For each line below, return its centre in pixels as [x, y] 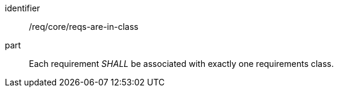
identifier [23, 8]
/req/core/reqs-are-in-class [84, 27]
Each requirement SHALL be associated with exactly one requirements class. [182, 64]
